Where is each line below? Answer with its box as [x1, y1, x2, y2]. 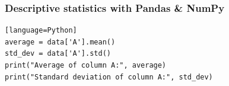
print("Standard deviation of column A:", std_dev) [5, 72, 213, 81]
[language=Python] [5, 26, 77, 35]
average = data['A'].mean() [5, 37, 116, 46]
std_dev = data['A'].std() [5, 49, 111, 58]
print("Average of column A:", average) [5, 61, 167, 69]
